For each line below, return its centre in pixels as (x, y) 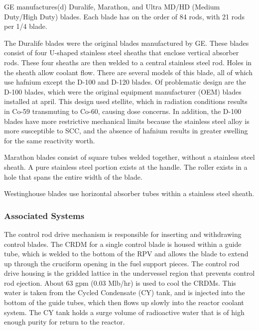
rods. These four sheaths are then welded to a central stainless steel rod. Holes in (128, 62)
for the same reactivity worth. (50, 140)
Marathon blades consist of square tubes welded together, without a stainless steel (129, 157)
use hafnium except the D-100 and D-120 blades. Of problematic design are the (125, 82)
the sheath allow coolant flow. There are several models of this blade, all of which (128, 72)
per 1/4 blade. (26, 26)
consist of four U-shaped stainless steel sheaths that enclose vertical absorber (122, 53)
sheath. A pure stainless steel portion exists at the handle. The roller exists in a (126, 166)
